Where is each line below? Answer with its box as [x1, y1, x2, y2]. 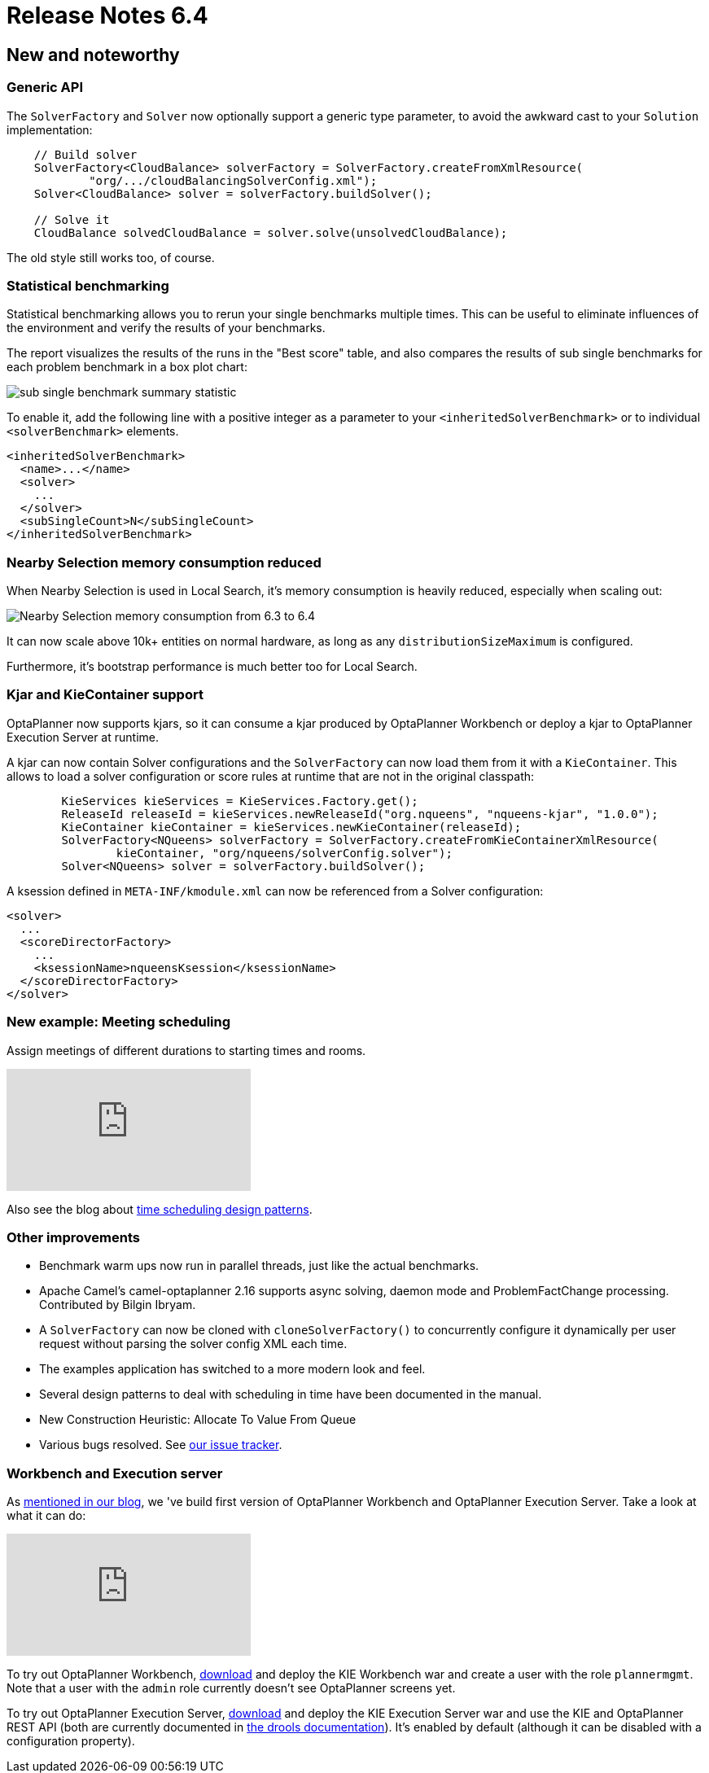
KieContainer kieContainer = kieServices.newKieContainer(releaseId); [61, 820, 522, 834]
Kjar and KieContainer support [7, 686, 204, 703]
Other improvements [7, 1228, 140, 1245]
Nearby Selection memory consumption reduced [7, 554, 322, 571]
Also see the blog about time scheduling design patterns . [7, 1202, 313, 1216]
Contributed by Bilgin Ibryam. [39, 1298, 196, 1312]
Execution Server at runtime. [7, 729, 159, 744]
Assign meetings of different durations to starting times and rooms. [7, 1043, 366, 1057]
